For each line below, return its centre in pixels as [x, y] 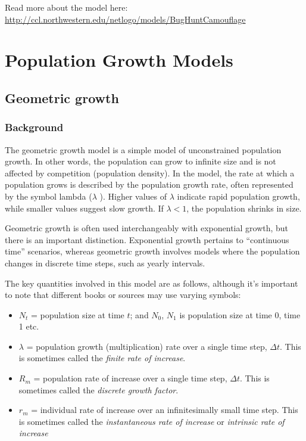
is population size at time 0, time [240, 314]
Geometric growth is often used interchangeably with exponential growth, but [147, 228]
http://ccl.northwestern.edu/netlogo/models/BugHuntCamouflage [125, 19]
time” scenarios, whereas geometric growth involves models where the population [152, 251]
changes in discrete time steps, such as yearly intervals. [105, 263]
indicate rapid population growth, [238, 196]
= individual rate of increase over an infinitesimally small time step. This [165, 410]
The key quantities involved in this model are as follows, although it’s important [152, 283]
